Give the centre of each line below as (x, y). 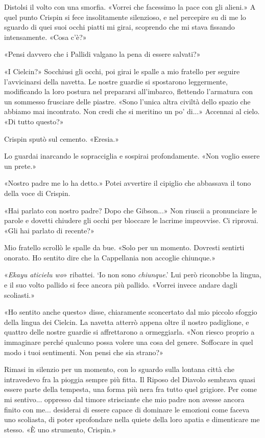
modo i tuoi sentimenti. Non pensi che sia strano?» (84, 352)
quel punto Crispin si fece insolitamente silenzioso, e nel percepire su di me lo (125, 17)
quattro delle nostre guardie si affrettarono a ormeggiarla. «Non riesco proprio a (129, 332)
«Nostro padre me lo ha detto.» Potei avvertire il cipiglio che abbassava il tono (128, 183)
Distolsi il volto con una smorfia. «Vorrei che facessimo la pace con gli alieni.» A (130, 7)
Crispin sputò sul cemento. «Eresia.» (62, 138)
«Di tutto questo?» (34, 121)
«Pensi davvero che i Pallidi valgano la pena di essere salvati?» (102, 54)
